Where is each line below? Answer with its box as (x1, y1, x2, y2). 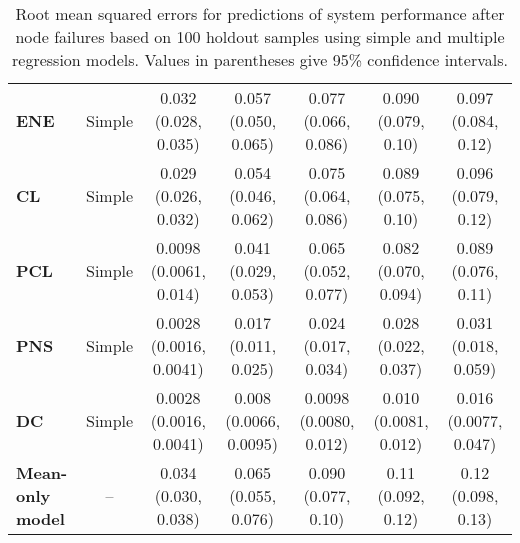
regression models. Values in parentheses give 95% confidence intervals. (12, 48, 508, 71)
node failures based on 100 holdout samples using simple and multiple (15, 25, 505, 48)
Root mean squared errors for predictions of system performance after (15, 2, 505, 25)
